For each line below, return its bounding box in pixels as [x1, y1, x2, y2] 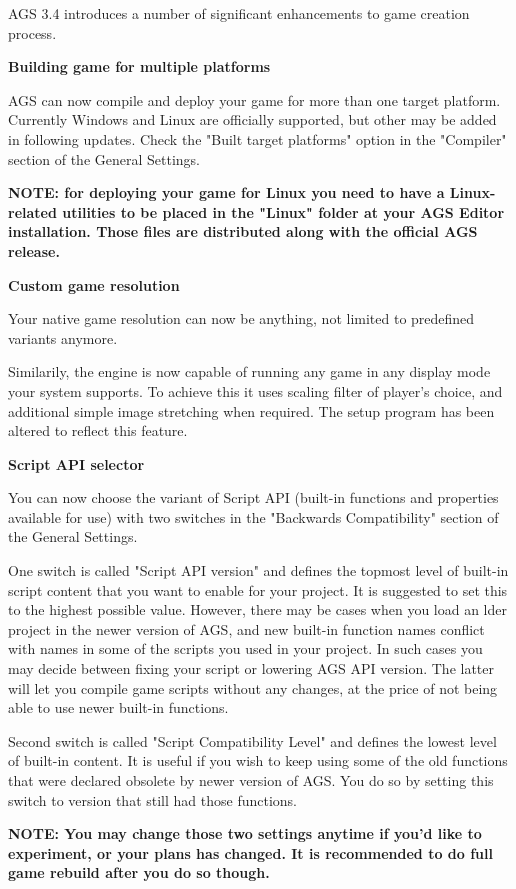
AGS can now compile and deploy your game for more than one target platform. [8, 89, 501, 110]
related [8, 201, 57, 222]
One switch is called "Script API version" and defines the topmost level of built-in [8, 560, 509, 581]
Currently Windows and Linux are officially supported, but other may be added [8, 109, 497, 130]
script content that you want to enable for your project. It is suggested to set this [8, 579, 508, 600]
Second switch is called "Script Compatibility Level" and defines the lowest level [8, 730, 497, 751]
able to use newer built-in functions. [8, 697, 229, 718]
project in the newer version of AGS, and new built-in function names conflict [8, 618, 485, 639]
